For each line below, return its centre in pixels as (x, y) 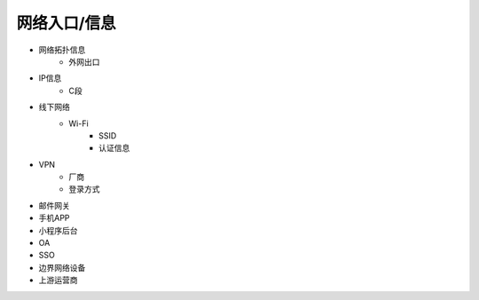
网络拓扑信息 (62, 50)
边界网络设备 (62, 267)
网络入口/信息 (66, 23)
